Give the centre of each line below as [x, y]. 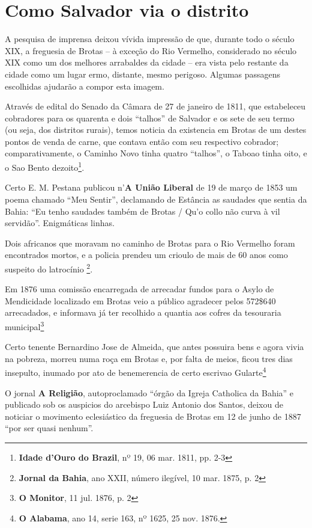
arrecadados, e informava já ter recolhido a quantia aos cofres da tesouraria [143, 312]
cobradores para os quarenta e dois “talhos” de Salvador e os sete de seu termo [150, 118]
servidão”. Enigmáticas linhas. [60, 223]
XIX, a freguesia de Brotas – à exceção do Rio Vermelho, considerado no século [151, 50]
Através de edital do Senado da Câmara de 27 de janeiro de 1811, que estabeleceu [155, 106]
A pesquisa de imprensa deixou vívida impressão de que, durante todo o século [150, 39]
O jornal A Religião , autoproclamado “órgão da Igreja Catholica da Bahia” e [149, 392]
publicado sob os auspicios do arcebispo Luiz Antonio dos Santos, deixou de [144, 404]
